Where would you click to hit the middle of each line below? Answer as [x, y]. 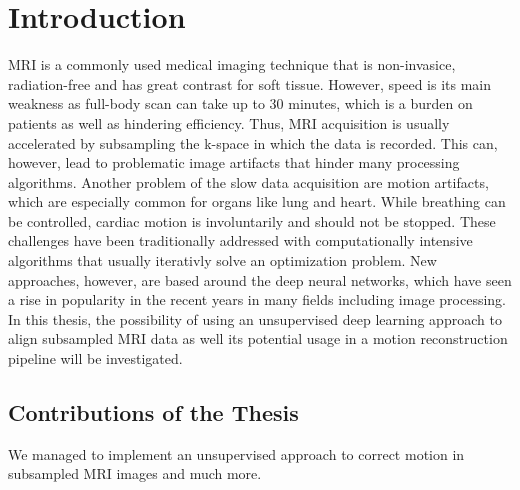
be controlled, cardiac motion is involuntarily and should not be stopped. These [252, 220]
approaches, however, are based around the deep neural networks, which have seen [260, 279]
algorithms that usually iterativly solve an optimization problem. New [222, 260]
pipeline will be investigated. [95, 358]
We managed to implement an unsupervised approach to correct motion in [236, 453]
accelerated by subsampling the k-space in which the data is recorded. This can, [253, 142]
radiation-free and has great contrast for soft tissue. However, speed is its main [250, 83]
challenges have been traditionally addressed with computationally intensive [240, 240]
